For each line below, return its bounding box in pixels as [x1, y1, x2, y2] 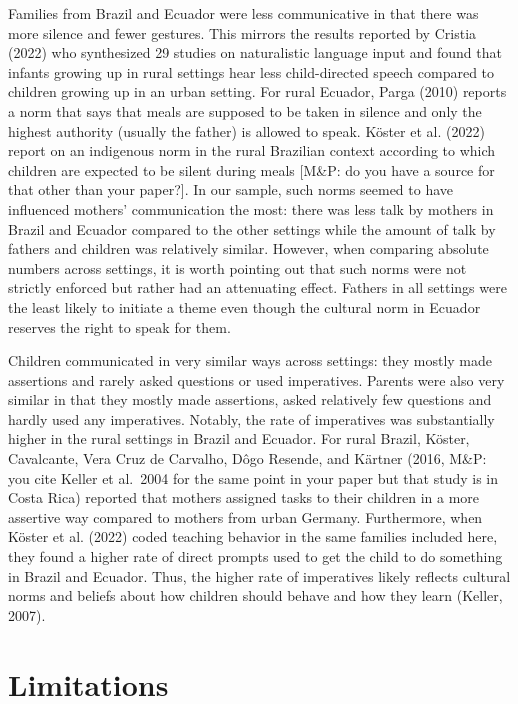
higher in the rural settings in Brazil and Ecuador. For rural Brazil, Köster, [8, 428, 470, 449]
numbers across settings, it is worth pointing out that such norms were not [8, 257, 467, 278]
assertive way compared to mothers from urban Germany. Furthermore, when [8, 506, 483, 527]
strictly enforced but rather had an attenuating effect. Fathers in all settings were [8, 277, 507, 298]
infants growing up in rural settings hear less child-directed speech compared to [8, 61, 495, 82]
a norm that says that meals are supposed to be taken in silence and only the [8, 100, 482, 121]
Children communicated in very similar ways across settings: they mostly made [8, 350, 493, 371]
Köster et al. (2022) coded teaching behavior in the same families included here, [8, 526, 498, 547]
